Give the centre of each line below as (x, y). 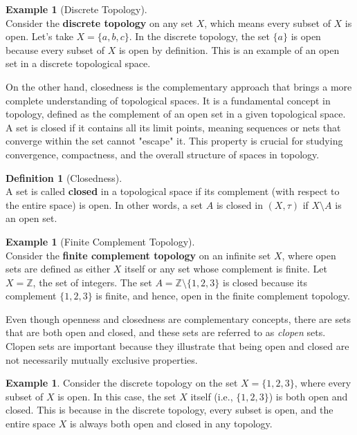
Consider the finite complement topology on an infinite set (138, 255)
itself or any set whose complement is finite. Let (226, 269)
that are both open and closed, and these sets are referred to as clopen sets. (166, 332)
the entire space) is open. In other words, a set (104, 204)
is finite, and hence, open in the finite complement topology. (223, 296)
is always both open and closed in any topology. (171, 424)
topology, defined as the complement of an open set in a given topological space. (176, 114)
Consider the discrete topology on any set (100, 22)
